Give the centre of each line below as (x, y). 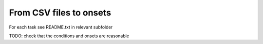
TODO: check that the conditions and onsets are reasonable (69, 36)
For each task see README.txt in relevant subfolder (61, 27)
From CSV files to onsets (60, 13)
